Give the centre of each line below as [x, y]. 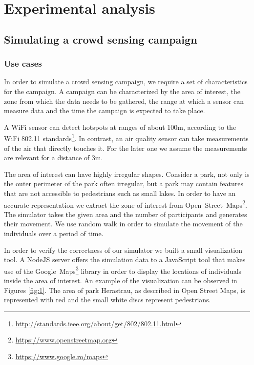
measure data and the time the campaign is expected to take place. [105, 110]
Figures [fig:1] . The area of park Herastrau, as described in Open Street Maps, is [125, 290]
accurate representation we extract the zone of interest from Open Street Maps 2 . [126, 204]
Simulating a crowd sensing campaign [101, 39]
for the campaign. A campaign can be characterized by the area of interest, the [122, 91]
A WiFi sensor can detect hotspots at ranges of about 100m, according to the [120, 127]
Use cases [23, 63]
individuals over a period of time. [54, 233]
